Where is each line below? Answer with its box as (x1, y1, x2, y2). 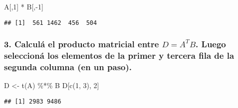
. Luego (196, 38, 226, 50)
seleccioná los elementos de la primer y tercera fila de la (4, 49, 235, 62)
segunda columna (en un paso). (4, 61, 132, 73)
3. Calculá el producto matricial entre (4, 38, 159, 50)
